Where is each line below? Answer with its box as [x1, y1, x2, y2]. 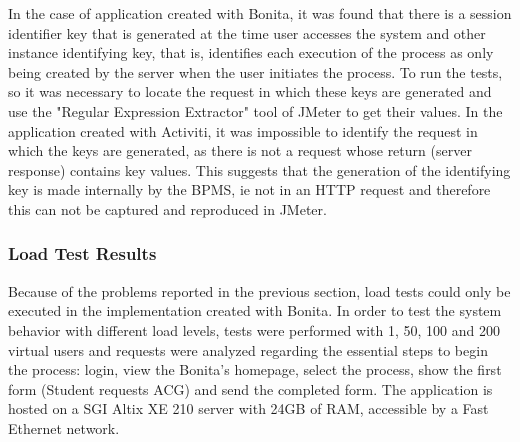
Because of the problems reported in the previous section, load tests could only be [8, 280, 511, 301]
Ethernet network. [8, 417, 120, 438]
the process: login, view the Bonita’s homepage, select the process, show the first [8, 359, 502, 380]
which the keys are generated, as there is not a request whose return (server [8, 140, 472, 161]
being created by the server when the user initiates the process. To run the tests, [8, 61, 503, 82]
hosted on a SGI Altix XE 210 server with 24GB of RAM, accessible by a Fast [8, 398, 489, 419]
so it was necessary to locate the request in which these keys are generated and [8, 81, 492, 102]
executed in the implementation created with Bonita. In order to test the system [8, 300, 502, 321]
